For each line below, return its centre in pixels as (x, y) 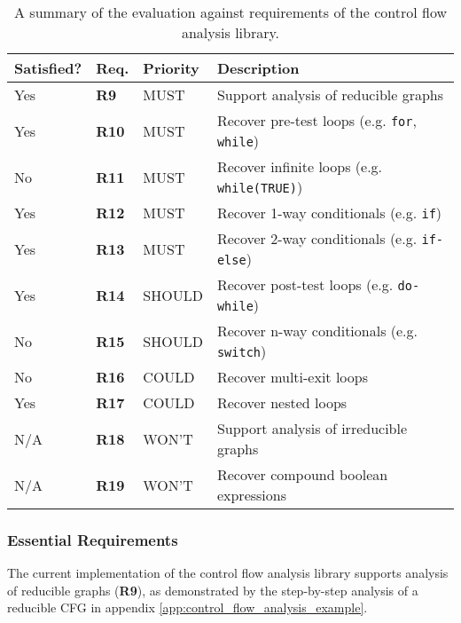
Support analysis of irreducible (312, 428)
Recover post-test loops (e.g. (305, 284)
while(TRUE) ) (260, 187)
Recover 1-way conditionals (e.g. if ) (329, 213)
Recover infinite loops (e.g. (300, 166)
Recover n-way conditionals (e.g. (317, 331)
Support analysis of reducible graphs (330, 95)
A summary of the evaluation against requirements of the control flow (230, 12)
